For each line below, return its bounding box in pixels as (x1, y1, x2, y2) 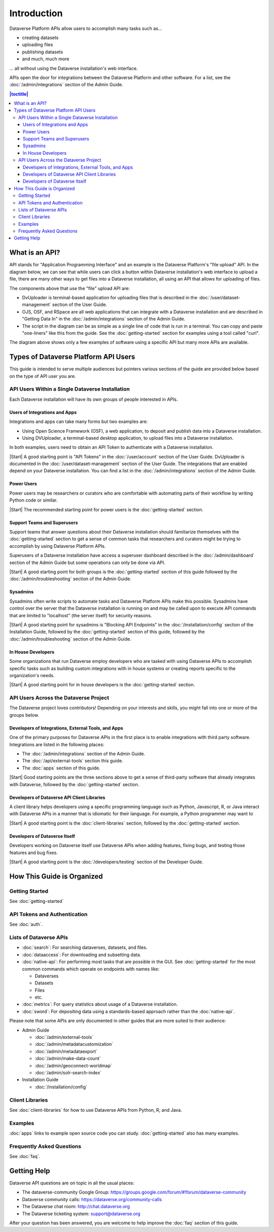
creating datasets (22, 34, 59, 41)
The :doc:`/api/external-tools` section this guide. (22, 758, 123, 764)
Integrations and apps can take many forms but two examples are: (9, 418, 148, 425)
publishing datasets (22, 49, 63, 55)
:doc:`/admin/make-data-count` (35, 1055, 101, 1062)
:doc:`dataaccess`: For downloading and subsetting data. (22, 952, 142, 958)
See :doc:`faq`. (9, 1153, 41, 1159)
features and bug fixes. (9, 850, 58, 856)
